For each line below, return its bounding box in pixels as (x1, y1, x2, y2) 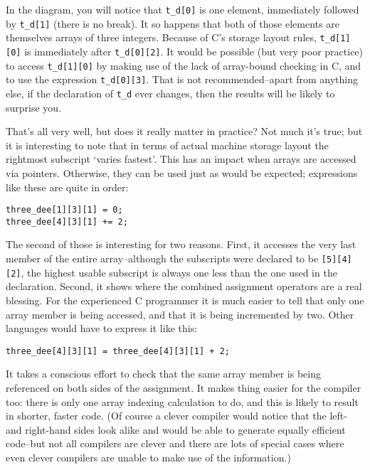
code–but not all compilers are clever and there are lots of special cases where (6, 436, 344, 451)
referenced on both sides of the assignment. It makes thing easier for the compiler (6, 380, 361, 395)
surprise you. (6, 100, 62, 114)
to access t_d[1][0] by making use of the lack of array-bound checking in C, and (6, 58, 361, 73)
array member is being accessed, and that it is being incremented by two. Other (6, 306, 354, 321)
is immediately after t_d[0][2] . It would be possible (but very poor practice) (24, 43, 364, 58)
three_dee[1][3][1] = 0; (6, 205, 123, 215)
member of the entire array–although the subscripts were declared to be (6, 251, 319, 266)
